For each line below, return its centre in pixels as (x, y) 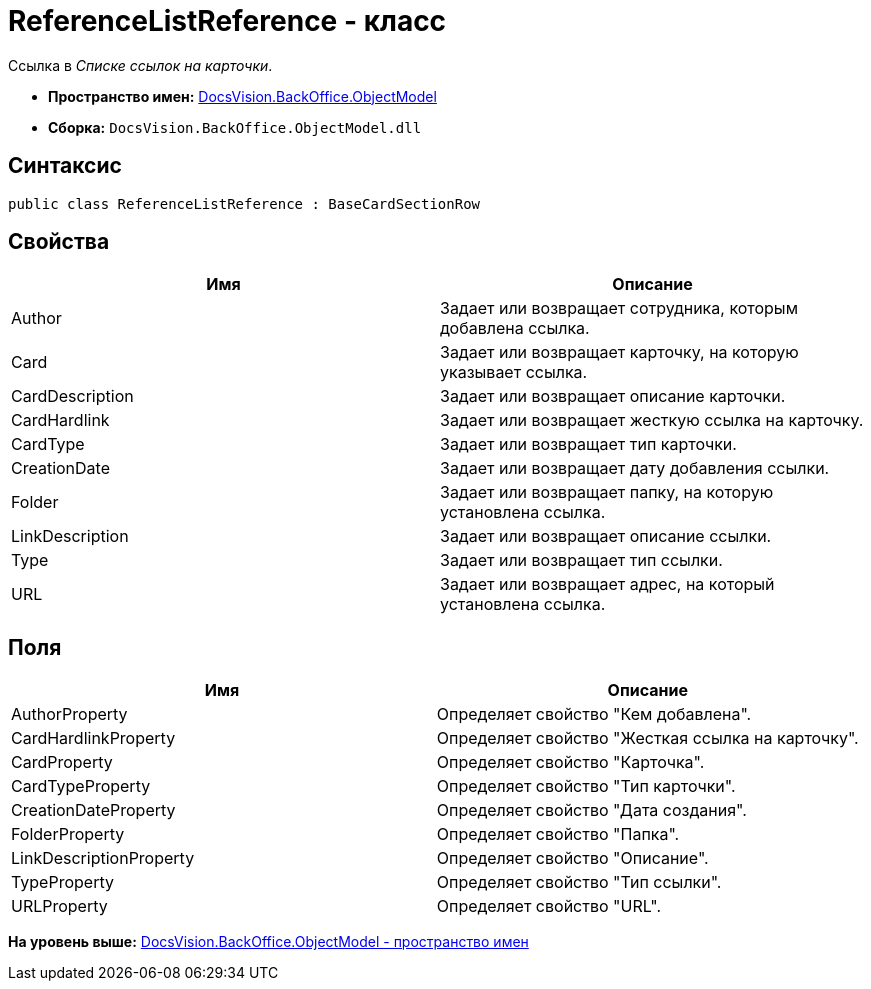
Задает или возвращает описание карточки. (613, 396)
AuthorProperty (69, 714)
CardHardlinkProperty (93, 738)
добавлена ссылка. (515, 328)
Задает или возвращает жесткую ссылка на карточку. (652, 420)
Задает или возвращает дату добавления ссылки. (635, 468)
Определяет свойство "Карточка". (570, 762)
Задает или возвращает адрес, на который (607, 584)
